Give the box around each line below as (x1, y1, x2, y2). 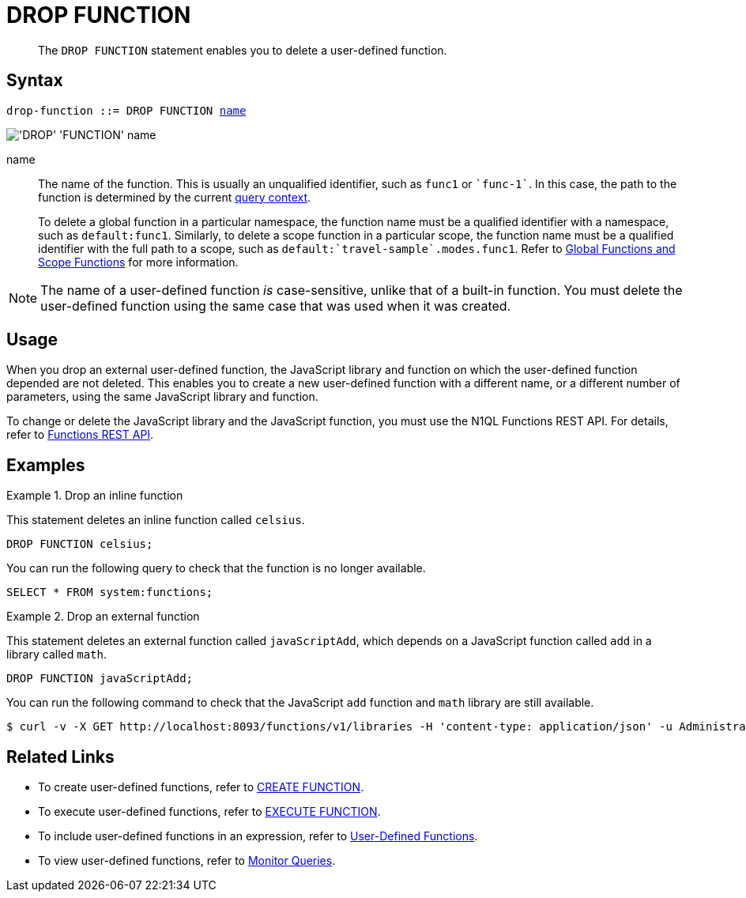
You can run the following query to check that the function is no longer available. (6, 561, 426, 575)
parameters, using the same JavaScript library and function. (6, 390, 318, 404)
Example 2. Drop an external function (6, 609, 200, 624)
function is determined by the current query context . (38, 190, 311, 204)
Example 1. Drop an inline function (6, 489, 183, 503)
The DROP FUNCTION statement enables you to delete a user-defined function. (38, 43, 447, 57)
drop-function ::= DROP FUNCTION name (6, 104, 247, 117)
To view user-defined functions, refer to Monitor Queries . (38, 854, 336, 868)
